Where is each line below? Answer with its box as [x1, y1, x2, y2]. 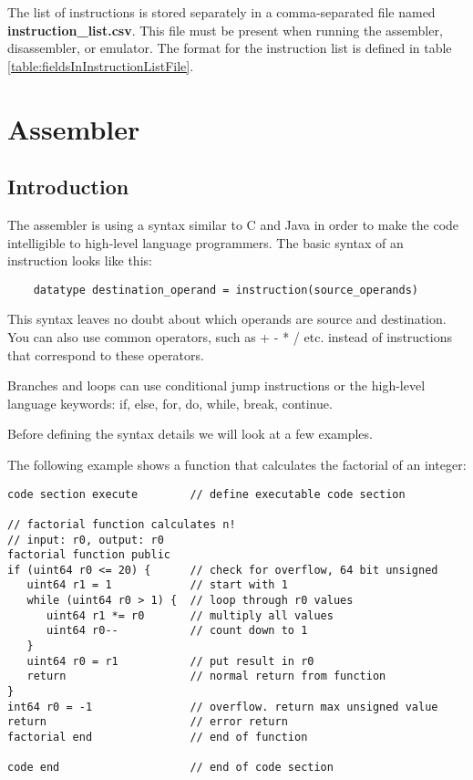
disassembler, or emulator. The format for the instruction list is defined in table [7, 38, 452, 57]
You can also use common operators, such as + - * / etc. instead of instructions [7, 327, 452, 346]
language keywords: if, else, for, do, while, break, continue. [7, 393, 333, 412]
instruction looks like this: [7, 251, 152, 270]
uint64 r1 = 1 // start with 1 [26, 578, 288, 592]
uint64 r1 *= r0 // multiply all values [46, 608, 334, 622]
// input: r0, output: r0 [7, 533, 164, 546]
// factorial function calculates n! [7, 517, 236, 531]
